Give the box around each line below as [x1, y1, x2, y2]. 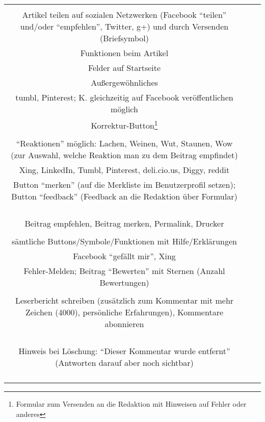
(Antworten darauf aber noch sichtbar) [55, 357, 194, 369]
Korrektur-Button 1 [91, 118, 158, 132]
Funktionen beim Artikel [80, 47, 169, 59]
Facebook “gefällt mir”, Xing [73, 250, 176, 262]
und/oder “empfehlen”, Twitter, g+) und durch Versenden [20, 20, 229, 32]
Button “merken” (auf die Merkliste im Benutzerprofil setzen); [13, 179, 236, 191]
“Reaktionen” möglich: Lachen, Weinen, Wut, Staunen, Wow [16, 137, 233, 150]
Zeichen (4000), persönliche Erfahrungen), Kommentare [25, 306, 224, 318]
